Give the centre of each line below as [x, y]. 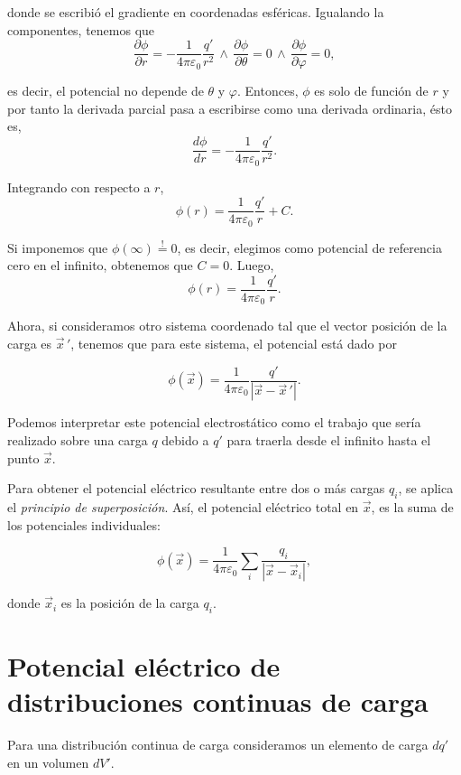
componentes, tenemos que [81, 29]
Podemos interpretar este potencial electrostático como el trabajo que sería [214, 422]
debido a [185, 440]
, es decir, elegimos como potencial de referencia [309, 247]
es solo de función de [371, 91]
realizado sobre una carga [78, 440]
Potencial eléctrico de [144, 666]
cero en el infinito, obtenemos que [100, 265]
